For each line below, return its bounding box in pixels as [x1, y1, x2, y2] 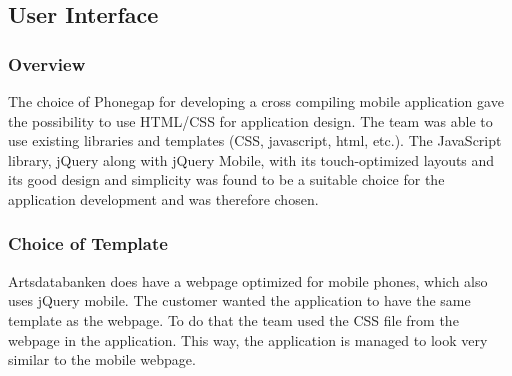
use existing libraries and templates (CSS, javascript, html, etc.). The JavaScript [8, 130, 502, 151]
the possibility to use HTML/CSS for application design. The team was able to [8, 110, 493, 131]
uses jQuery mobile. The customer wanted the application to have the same [8, 290, 471, 311]
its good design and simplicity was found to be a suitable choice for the [8, 169, 445, 190]
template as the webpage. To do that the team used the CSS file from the [8, 309, 459, 330]
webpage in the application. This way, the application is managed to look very [8, 329, 488, 350]
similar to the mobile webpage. [8, 349, 196, 370]
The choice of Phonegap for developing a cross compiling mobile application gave [8, 91, 504, 111]
